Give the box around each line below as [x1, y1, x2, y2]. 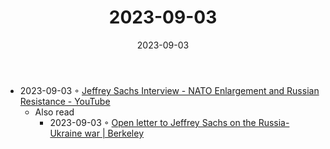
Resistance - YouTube [19, 95, 111, 107]
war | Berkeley [84, 127, 144, 139]
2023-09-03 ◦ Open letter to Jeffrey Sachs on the [49, 116, 257, 128]
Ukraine [49, 127, 83, 139]
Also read [34, 106, 75, 118]
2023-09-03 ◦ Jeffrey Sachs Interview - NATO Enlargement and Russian [19, 84, 320, 96]
